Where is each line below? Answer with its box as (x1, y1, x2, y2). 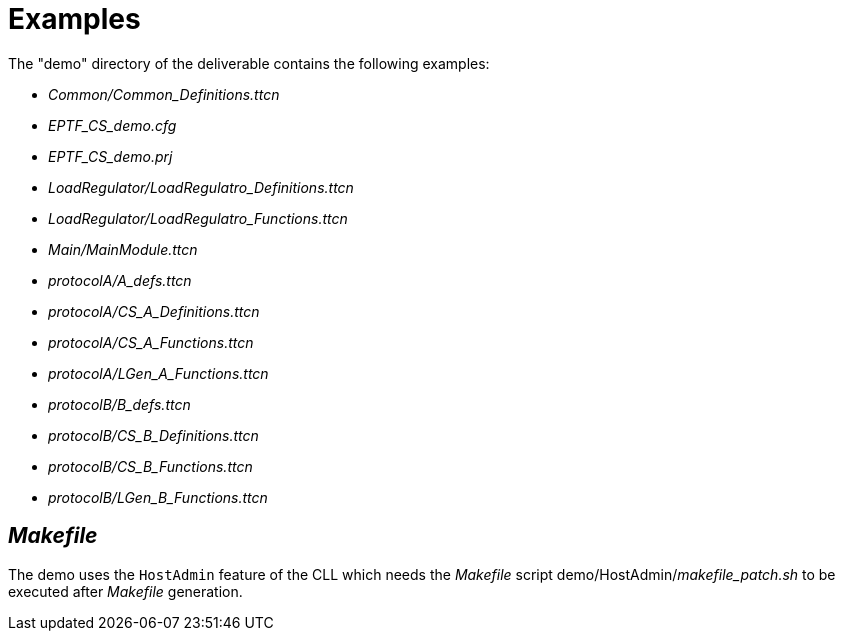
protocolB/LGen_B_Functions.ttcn (48, 488, 268, 506)
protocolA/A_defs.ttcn (48, 271, 192, 289)
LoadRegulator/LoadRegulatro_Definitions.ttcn (48, 178, 354, 196)
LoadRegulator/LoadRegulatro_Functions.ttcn (48, 209, 348, 227)
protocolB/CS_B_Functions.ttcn (48, 457, 253, 475)
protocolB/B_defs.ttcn (48, 395, 191, 413)
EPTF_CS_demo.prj (48, 147, 173, 165)
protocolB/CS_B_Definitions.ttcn (48, 426, 259, 444)
